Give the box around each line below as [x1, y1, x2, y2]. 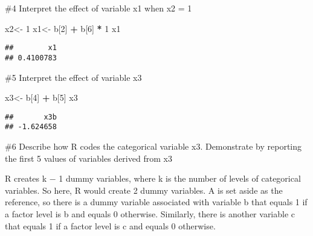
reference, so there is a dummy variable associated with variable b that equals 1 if [5, 196, 308, 208]
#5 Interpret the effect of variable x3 [5, 71, 142, 83]
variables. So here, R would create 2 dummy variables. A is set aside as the [5, 183, 283, 196]
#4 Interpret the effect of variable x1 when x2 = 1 [5, 2, 192, 14]
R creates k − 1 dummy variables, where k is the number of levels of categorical [5, 172, 301, 185]
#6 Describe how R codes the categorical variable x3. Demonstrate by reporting [5, 140, 302, 152]
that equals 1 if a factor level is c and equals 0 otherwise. [5, 219, 216, 232]
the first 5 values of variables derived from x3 [5, 151, 172, 164]
